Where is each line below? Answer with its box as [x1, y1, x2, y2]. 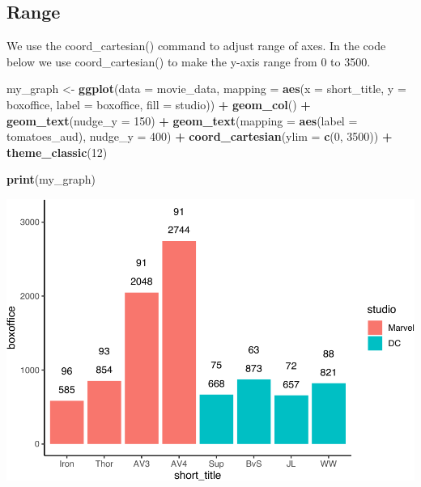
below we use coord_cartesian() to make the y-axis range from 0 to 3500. [6, 53, 371, 70]
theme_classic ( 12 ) [6, 143, 108, 160]
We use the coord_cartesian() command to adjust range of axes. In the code [6, 37, 386, 54]
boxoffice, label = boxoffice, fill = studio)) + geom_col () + [6, 95, 311, 112]
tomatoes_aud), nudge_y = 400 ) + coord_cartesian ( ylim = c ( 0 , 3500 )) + [6, 128, 393, 145]
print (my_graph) [6, 171, 96, 188]
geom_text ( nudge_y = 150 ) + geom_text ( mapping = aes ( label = [6, 112, 358, 129]
